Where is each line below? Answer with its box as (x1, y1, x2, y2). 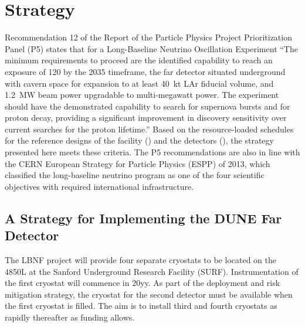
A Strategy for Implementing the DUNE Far (5, 209, 282, 227)
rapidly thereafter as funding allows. (5, 311, 135, 323)
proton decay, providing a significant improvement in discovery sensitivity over (5, 111, 287, 124)
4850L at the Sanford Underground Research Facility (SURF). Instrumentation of (5, 265, 299, 277)
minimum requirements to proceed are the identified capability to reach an (5, 54, 273, 66)
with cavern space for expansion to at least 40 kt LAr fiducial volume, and (5, 77, 274, 89)
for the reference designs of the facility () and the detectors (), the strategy (5, 134, 274, 147)
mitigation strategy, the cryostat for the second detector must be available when (5, 288, 293, 300)
